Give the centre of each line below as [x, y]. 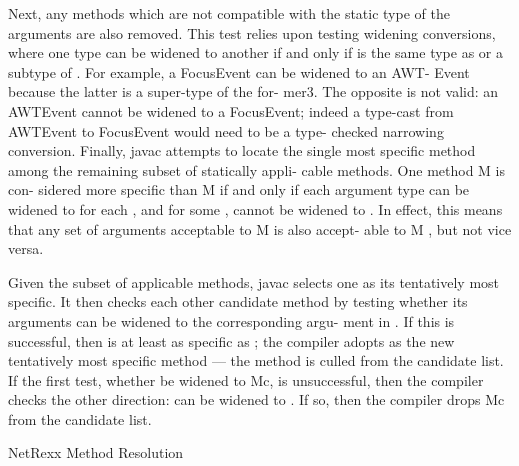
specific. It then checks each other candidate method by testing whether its [238, 301]
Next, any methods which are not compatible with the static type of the [229, 13]
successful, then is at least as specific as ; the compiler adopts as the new [231, 340]
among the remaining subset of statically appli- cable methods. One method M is [257, 169]
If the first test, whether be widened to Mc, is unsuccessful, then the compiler [246, 379]
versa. [26, 248]
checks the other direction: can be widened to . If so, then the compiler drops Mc [256, 399]
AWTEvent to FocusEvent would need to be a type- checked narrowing [226, 130]
